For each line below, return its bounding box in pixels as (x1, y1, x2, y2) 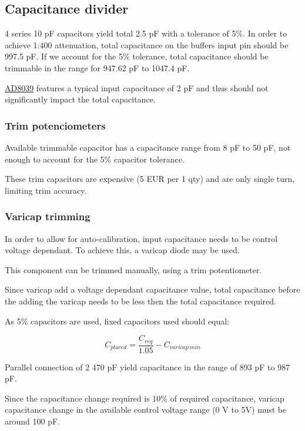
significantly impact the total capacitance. (5, 93, 156, 105)
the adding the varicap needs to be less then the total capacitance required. (5, 294, 276, 307)
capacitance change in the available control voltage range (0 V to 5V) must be (5, 403, 287, 416)
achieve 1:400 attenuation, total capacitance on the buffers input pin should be (5, 38, 289, 51)
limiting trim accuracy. (5, 184, 87, 196)
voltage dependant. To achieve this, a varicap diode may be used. (5, 244, 240, 256)
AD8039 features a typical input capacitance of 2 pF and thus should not (5, 81, 269, 94)
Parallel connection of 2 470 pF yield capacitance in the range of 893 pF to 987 (5, 360, 290, 373)
